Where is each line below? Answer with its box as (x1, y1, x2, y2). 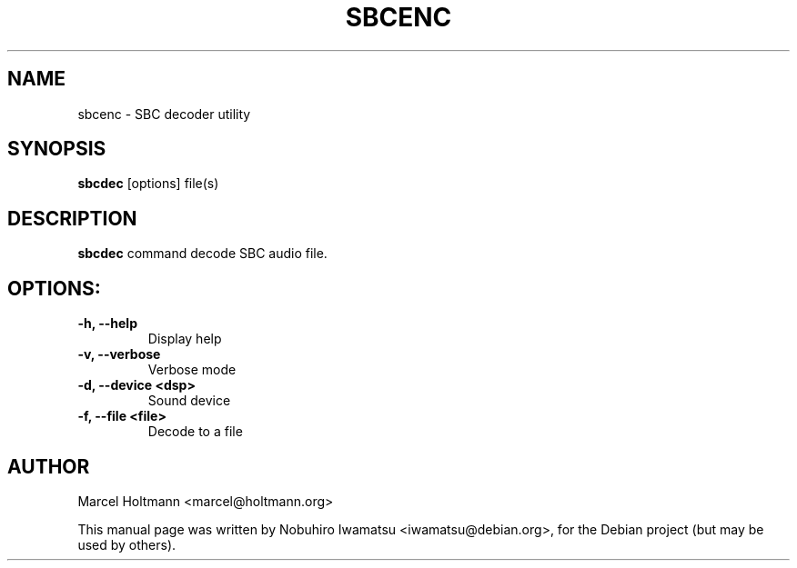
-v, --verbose (77, 346, 161, 363)
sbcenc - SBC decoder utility (77, 105, 251, 122)
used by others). (77, 536, 177, 553)
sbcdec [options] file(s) (77, 175, 219, 192)
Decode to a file (147, 424, 243, 440)
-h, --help (77, 315, 137, 332)
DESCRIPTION (7, 206, 137, 230)
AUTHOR (7, 454, 90, 478)
